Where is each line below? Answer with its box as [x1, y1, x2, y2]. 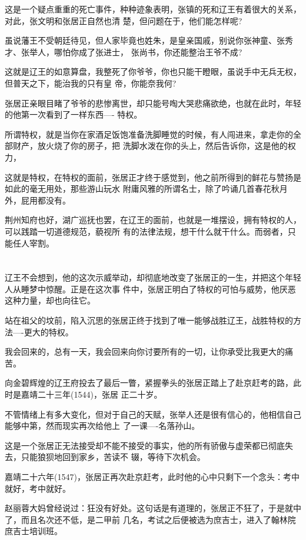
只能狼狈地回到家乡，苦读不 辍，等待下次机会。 [21, 451, 205, 463]
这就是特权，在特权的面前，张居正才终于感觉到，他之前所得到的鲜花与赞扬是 [5, 171, 301, 183]
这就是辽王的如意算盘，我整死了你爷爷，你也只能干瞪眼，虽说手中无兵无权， [5, 65, 301, 78]
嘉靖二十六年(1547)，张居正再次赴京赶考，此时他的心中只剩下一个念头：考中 [5, 471, 300, 482]
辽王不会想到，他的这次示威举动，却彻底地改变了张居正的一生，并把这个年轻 [5, 271, 301, 284]
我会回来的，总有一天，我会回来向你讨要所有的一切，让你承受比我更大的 [5, 345, 285, 358]
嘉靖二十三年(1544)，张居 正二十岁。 [21, 388, 162, 401]
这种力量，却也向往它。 [5, 294, 95, 306]
